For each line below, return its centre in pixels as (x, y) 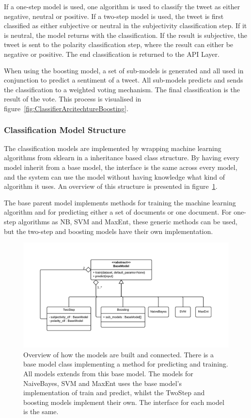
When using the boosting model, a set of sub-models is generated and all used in (124, 70)
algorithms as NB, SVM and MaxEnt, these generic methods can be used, (128, 221)
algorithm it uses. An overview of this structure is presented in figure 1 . (111, 186)
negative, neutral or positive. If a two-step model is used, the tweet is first (114, 16)
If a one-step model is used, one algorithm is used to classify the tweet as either (122, 6)
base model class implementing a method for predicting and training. (126, 364)
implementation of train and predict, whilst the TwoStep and (114, 393)
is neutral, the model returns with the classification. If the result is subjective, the (125, 35)
